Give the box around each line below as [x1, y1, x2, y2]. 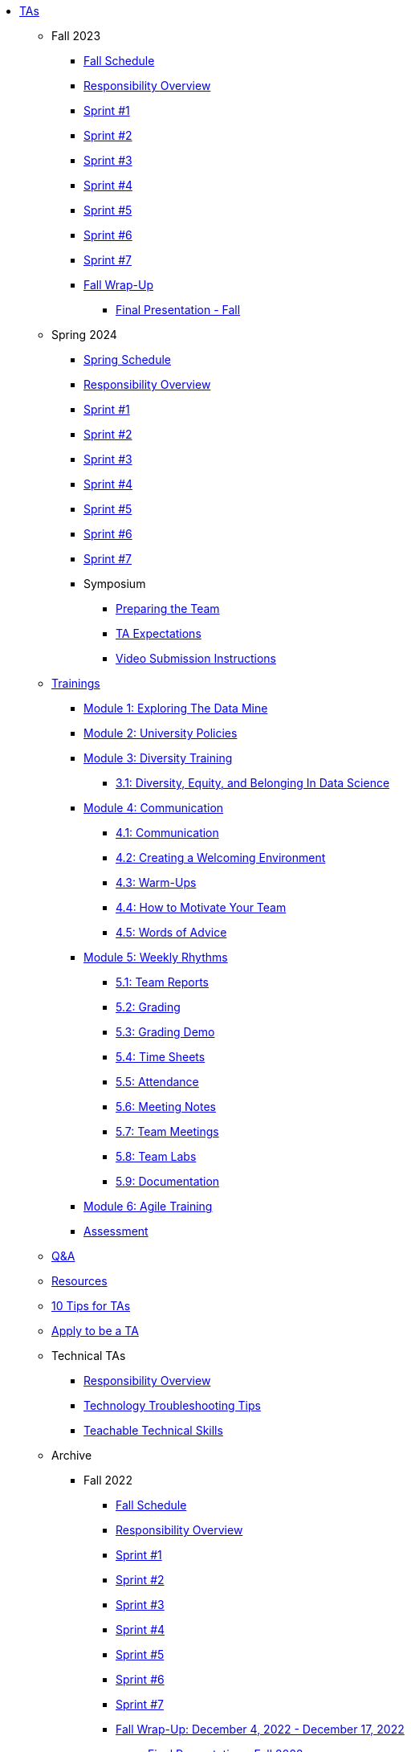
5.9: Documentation [116, 1174, 220, 1188]
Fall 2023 [51, 29, 101, 43]
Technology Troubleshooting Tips [83, 1399, 261, 1412]
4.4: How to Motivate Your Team [116, 901, 287, 914]
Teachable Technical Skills [83, 1423, 223, 1437]
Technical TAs [51, 1349, 126, 1362]
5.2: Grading [116, 1000, 181, 1014]
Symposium [83, 577, 146, 590]
